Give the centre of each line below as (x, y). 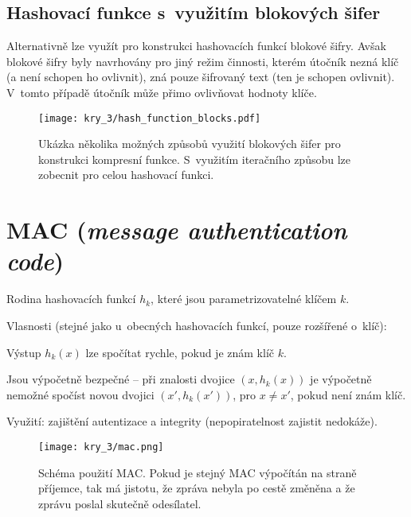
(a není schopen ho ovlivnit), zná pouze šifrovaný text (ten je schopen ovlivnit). (201, 77)
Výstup (24, 352)
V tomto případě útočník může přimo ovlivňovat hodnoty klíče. (162, 92)
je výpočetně (341, 379)
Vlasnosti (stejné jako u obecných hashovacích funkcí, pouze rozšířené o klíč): (197, 325)
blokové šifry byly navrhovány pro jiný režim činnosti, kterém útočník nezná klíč (203, 61)
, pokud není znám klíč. (348, 394)
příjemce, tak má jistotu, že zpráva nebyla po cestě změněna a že (197, 488)
